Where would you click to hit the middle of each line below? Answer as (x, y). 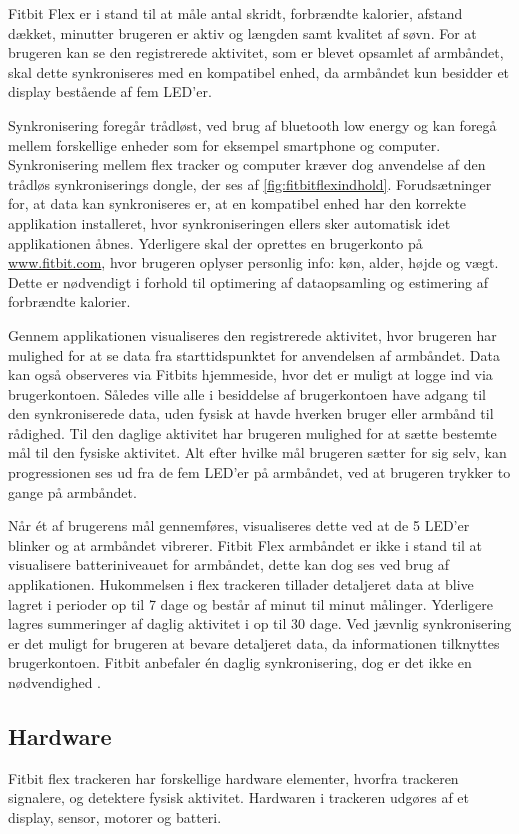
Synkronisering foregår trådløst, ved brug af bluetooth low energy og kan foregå (252, 124)
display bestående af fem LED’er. (110, 91)
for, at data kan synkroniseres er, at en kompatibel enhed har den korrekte (237, 203)
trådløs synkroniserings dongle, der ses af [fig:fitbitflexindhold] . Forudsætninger (250, 183)
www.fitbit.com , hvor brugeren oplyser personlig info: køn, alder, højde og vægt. (253, 262)
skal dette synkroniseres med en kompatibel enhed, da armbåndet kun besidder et (259, 71)
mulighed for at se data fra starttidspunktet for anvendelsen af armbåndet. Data (254, 354)
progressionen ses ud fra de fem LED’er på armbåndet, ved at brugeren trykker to (259, 472)
